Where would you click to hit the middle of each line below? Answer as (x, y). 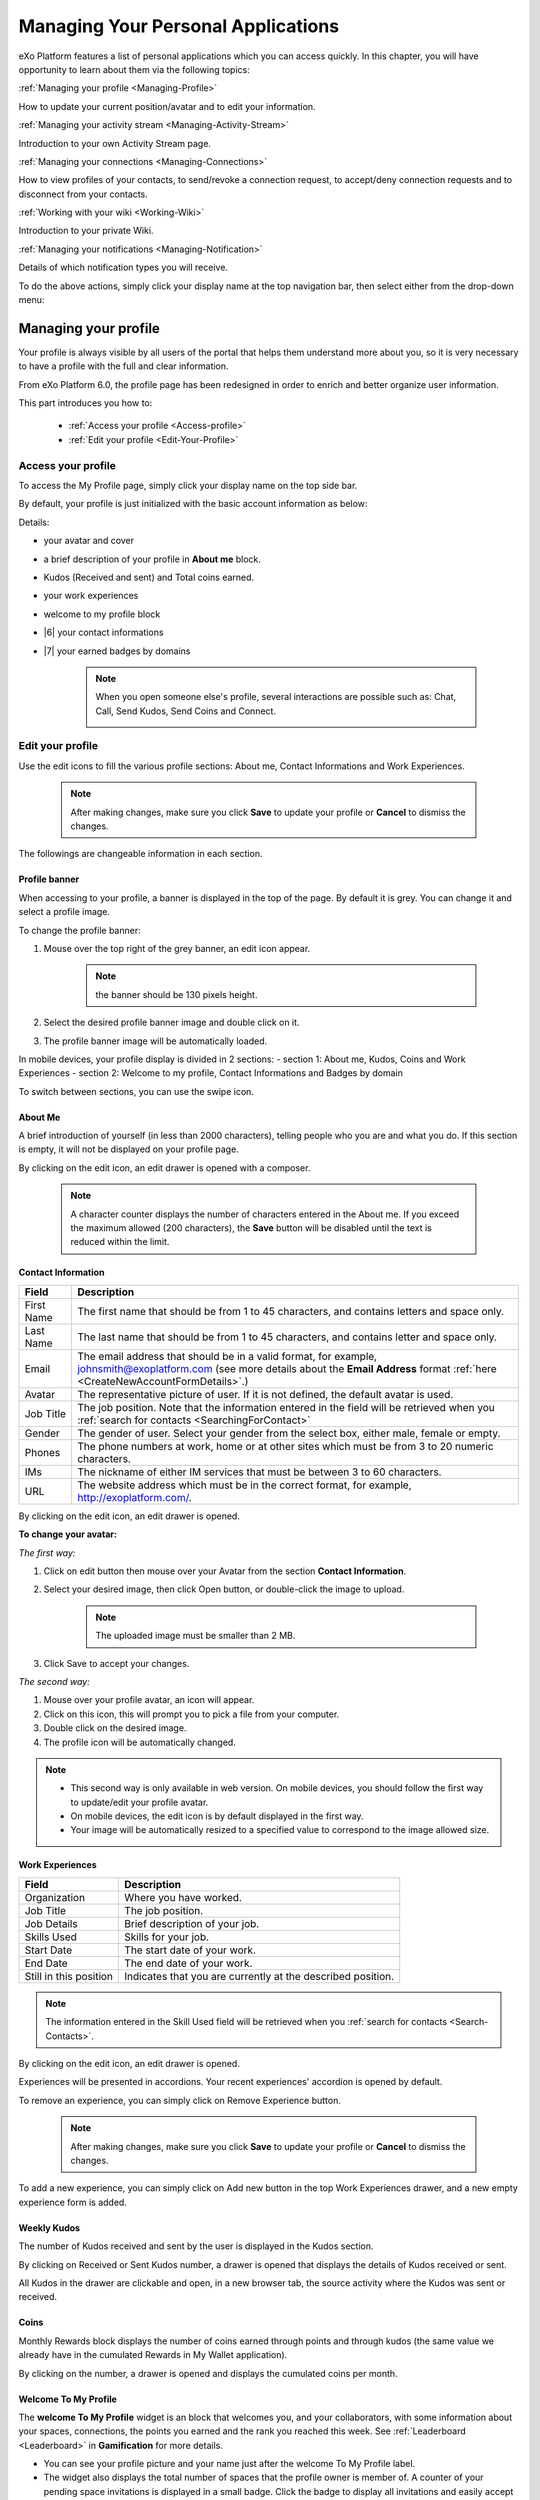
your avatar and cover (89, 541)
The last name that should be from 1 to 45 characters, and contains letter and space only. (286, 1337)
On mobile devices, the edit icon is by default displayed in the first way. (217, 1816)
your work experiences (91, 596)
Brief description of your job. (192, 1923)
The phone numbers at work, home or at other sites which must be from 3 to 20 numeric (285, 1446)
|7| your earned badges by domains (117, 651)
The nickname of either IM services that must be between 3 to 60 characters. (259, 1472)
